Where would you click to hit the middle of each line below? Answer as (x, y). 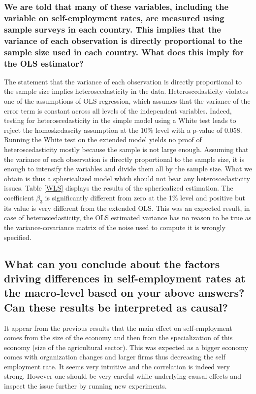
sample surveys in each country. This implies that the (112, 29)
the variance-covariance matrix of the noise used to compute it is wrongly (115, 227)
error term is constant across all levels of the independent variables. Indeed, (118, 110)
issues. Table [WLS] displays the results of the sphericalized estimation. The (119, 188)
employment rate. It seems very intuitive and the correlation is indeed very (117, 366)
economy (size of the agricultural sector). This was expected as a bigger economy (126, 347)
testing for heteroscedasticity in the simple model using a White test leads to (120, 120)
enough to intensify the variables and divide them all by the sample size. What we (128, 169)
